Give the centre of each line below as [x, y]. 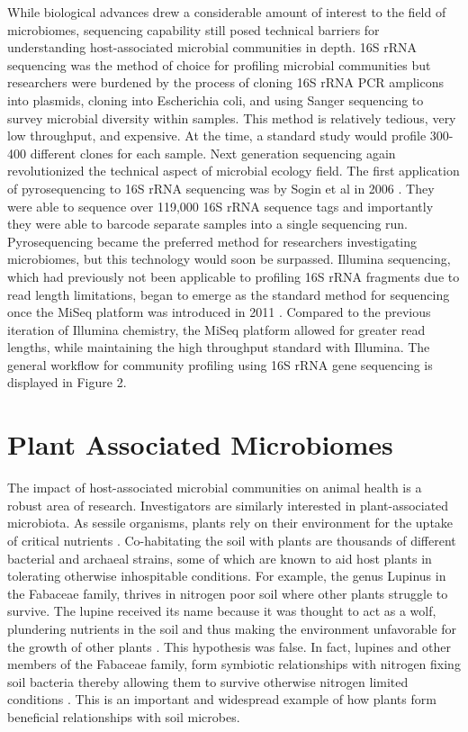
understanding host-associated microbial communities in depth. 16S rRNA [212, 47]
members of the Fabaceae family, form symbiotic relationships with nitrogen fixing [234, 664]
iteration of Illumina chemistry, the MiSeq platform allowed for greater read [216, 329]
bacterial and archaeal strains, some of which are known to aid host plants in [220, 558]
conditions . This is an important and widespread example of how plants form [222, 699]
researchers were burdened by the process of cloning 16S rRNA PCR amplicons [225, 82]
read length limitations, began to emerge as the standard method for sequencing [229, 294]
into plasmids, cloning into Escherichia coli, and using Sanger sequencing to [216, 99]
